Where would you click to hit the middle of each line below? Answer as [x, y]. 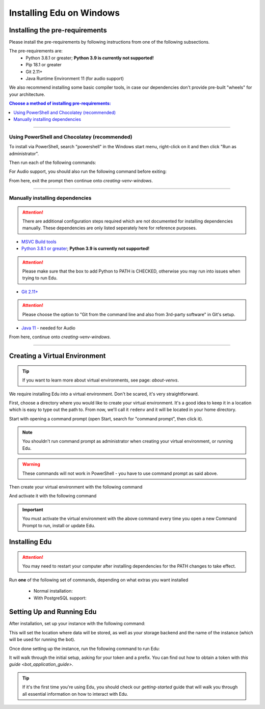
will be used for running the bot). [42, 640]
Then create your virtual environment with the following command [76, 487]
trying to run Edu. [40, 278]
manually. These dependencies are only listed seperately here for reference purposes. [110, 228]
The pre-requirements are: [36, 51]
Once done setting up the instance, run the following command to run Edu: [84, 649]
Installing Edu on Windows [65, 13]
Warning [31, 464]
